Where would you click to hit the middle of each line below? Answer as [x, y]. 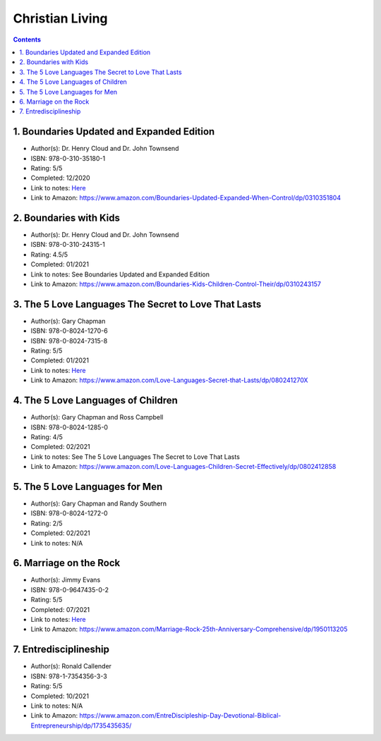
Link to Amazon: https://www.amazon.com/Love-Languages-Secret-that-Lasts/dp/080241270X [169, 380]
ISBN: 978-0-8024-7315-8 [69, 341]
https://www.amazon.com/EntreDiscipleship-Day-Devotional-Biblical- [180, 716]
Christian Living [61, 18]
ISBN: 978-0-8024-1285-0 [69, 427]
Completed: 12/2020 [61, 178]
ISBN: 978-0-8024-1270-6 [69, 331]
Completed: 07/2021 [60, 609]
